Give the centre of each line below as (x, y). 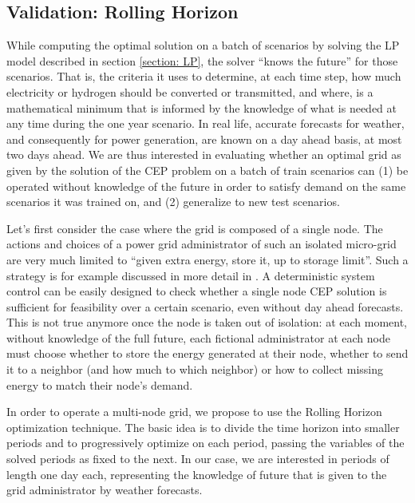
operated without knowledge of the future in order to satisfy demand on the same (206, 186)
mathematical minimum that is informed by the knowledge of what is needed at (202, 107)
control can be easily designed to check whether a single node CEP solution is (197, 291)
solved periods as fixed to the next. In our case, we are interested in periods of (198, 459)
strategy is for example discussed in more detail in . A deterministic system (191, 275)
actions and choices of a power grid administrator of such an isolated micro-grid (202, 244)
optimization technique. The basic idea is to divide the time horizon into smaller (203, 427)
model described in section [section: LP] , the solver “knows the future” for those (202, 60)
